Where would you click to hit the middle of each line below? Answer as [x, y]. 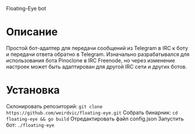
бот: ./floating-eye [30, 125]
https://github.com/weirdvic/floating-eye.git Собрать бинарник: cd [92, 112]
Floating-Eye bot [26, 8]
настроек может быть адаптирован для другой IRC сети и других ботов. [97, 66]
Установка [33, 90]
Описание [32, 32]
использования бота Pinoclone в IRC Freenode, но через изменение [91, 60]
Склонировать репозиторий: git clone [54, 106]
